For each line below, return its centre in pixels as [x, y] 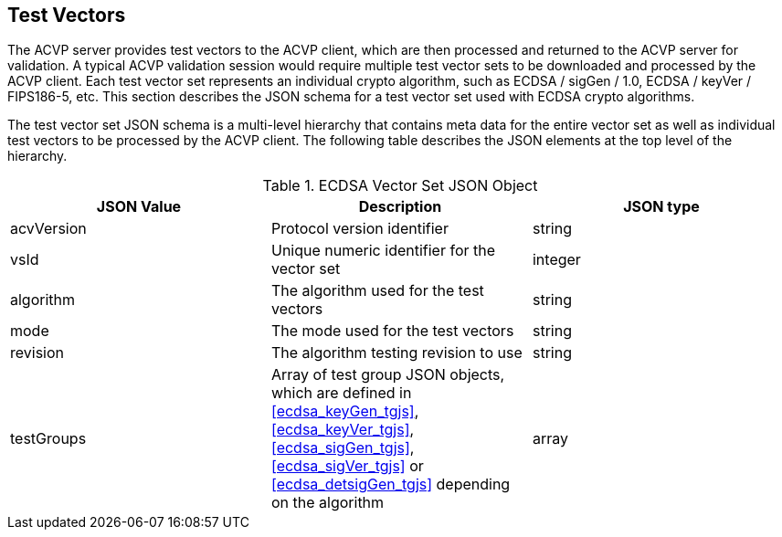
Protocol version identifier [359, 229]
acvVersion [48, 229]
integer [556, 260]
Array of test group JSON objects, [388, 375]
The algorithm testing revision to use [396, 353]
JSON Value [139, 207]
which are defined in [341, 393]
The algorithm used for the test [377, 291]
